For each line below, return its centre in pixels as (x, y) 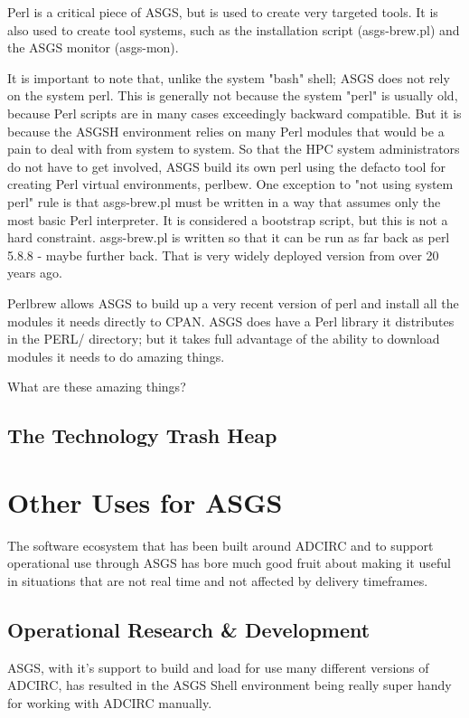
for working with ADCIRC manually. (110, 702)
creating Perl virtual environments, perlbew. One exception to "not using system (230, 184)
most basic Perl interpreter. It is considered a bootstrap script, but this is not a (228, 219)
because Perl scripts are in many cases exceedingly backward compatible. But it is (234, 113)
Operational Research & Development (189, 629)
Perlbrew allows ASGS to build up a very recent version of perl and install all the (233, 302)
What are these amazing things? (97, 387)
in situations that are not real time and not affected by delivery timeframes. (218, 580)
